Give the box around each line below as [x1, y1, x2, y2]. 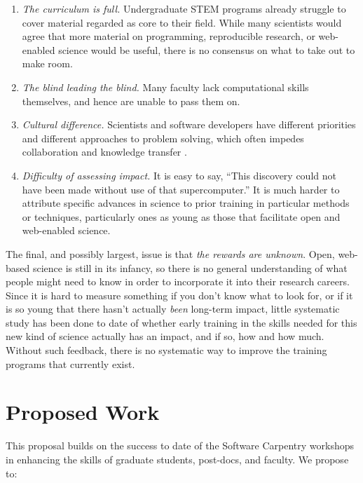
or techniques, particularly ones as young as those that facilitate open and [22, 209, 341, 224]
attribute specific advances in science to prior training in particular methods [22, 196, 350, 210]
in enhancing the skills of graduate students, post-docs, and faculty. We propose [6, 451, 349, 466]
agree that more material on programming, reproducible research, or [22, 29, 315, 43]
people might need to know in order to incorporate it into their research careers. [6, 274, 350, 289]
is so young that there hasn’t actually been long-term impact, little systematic [6, 301, 340, 316]
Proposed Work [6, 397, 160, 426]
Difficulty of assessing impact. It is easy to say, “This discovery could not [22, 168, 336, 182]
